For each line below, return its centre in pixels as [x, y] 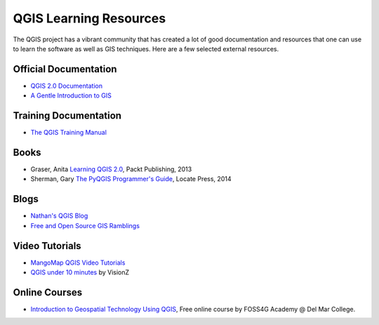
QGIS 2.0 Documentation [67, 86]
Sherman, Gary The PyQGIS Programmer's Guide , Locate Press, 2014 [131, 179]
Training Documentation [67, 116]
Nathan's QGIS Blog [59, 216]
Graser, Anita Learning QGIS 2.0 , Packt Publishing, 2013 [111, 169]
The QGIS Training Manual [68, 133]
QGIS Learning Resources [89, 18]
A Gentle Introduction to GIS [71, 95]
